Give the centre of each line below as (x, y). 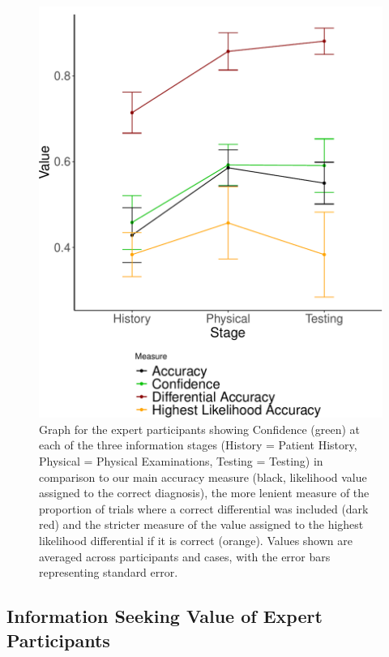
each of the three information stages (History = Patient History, (198, 445)
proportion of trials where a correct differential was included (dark (204, 508)
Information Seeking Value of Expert (165, 616)
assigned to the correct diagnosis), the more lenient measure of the (204, 493)
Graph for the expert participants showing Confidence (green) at (199, 429)
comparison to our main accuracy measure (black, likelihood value (203, 477)
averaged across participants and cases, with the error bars (185, 556)
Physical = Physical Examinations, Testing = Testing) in (181, 460)
